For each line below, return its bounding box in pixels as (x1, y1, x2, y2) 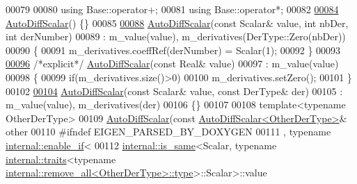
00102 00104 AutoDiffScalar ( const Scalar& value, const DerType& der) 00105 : (6, 83, 343, 98)
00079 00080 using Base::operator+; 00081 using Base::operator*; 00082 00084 (6, 2, 339, 16)
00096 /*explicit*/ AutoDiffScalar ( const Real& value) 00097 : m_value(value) (6, 56, 339, 71)
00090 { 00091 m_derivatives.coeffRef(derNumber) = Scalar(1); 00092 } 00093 (6, 42, 341, 57)
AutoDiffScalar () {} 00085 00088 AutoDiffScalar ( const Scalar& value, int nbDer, (6, 15, 349, 30)
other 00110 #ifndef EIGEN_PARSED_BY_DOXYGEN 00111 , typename (6, 124, 331, 139)
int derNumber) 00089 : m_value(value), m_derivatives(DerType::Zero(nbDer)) (6, 29, 346, 44)
